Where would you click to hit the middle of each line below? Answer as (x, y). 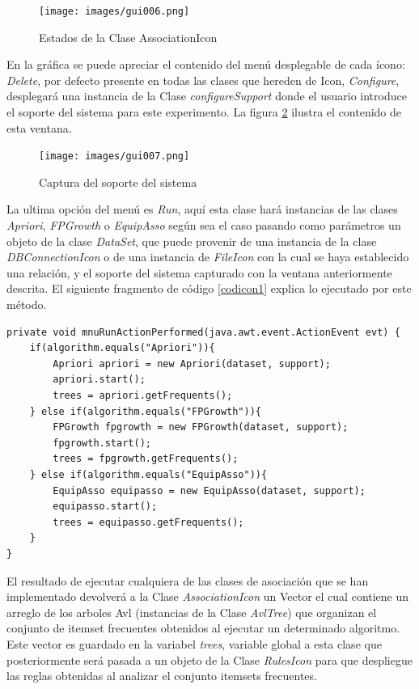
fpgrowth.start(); (102, 443)
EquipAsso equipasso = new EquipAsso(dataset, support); (209, 490)
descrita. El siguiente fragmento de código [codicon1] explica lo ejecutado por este (209, 288)
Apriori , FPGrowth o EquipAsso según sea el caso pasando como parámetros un (204, 225)
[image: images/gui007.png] (114, 156)
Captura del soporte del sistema (118, 182)
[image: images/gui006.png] (114, 11)
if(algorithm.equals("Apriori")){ (122, 348)
